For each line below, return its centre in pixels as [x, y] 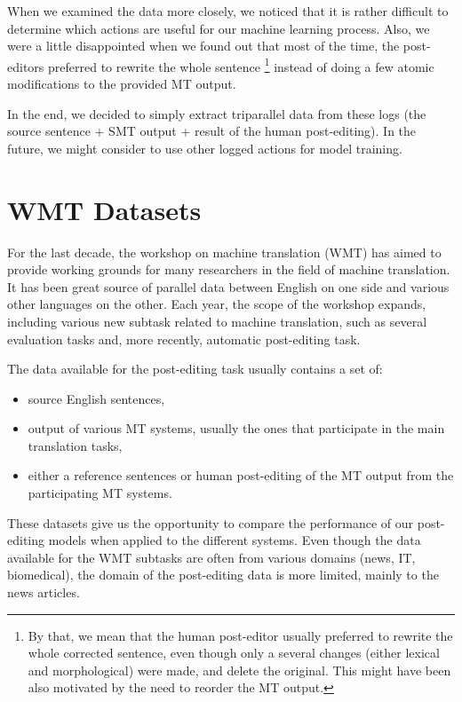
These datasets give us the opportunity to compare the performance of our [211, 522]
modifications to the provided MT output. [122, 84]
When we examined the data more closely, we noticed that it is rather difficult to [228, 11]
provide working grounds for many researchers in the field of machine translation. [229, 269]
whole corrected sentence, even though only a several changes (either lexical [234, 653]
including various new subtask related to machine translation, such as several [217, 321]
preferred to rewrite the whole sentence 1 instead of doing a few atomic [241, 65]
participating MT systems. [100, 493]
